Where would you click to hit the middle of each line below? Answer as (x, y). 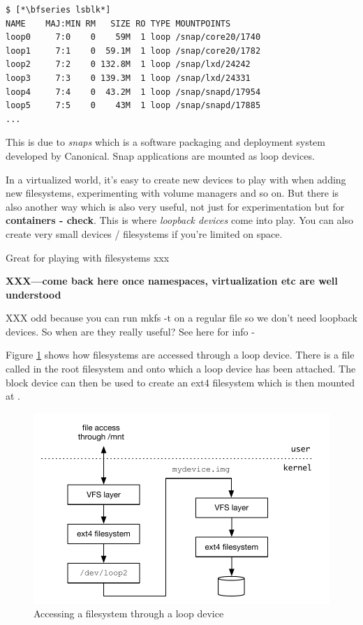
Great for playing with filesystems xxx (88, 257)
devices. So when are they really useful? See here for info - (130, 331)
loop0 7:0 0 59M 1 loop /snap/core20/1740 (133, 37)
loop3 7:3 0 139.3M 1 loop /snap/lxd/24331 (128, 78)
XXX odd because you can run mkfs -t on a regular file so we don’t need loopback (181, 318)
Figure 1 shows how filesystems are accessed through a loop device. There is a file (180, 355)
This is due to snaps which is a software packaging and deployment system (165, 142)
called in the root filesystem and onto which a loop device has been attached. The (181, 369)
